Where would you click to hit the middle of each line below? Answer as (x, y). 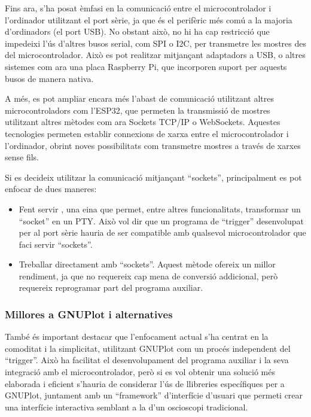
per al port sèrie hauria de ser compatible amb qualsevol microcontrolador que (162, 232)
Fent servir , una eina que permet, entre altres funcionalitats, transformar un (160, 208)
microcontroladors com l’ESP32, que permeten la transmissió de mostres (138, 110)
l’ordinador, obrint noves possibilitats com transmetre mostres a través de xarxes (153, 145)
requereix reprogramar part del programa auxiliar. (111, 287)
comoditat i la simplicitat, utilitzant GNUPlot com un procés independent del (148, 348)
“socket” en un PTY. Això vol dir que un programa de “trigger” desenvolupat (161, 220)
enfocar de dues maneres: (51, 189)
